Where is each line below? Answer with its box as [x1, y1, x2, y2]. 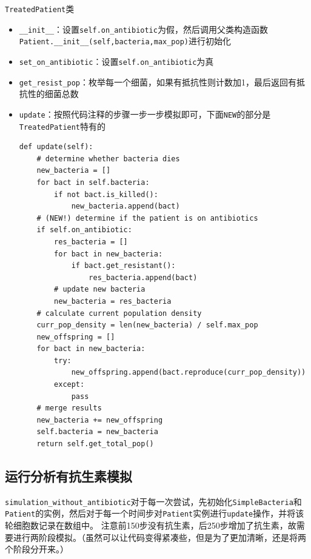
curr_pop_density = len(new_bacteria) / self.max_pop [36, 321, 258, 330]
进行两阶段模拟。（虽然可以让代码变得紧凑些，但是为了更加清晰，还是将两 [13, 531, 306, 543]
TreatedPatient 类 [5, 2, 75, 15]
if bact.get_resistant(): [71, 261, 176, 270]
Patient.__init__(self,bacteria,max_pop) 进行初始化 [19, 35, 231, 47]
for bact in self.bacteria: [36, 178, 150, 187]
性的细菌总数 [27, 87, 79, 100]
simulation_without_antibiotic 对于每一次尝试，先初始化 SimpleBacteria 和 [5, 495, 302, 507]
